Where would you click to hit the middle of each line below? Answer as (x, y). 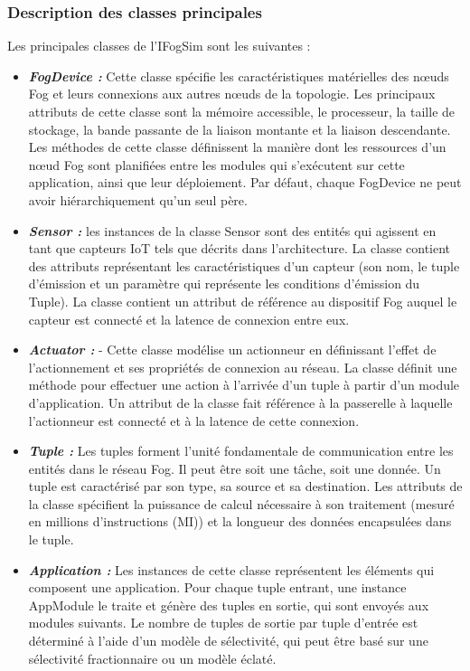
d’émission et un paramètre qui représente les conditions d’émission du (224, 284)
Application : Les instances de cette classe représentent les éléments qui (231, 569)
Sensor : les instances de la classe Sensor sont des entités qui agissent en (232, 230)
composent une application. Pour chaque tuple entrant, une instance (217, 587)
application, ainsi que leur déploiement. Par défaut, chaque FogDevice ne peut (245, 182)
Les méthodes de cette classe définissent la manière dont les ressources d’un (237, 147)
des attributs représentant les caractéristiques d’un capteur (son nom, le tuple (244, 265)
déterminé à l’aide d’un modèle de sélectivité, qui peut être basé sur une (228, 641)
